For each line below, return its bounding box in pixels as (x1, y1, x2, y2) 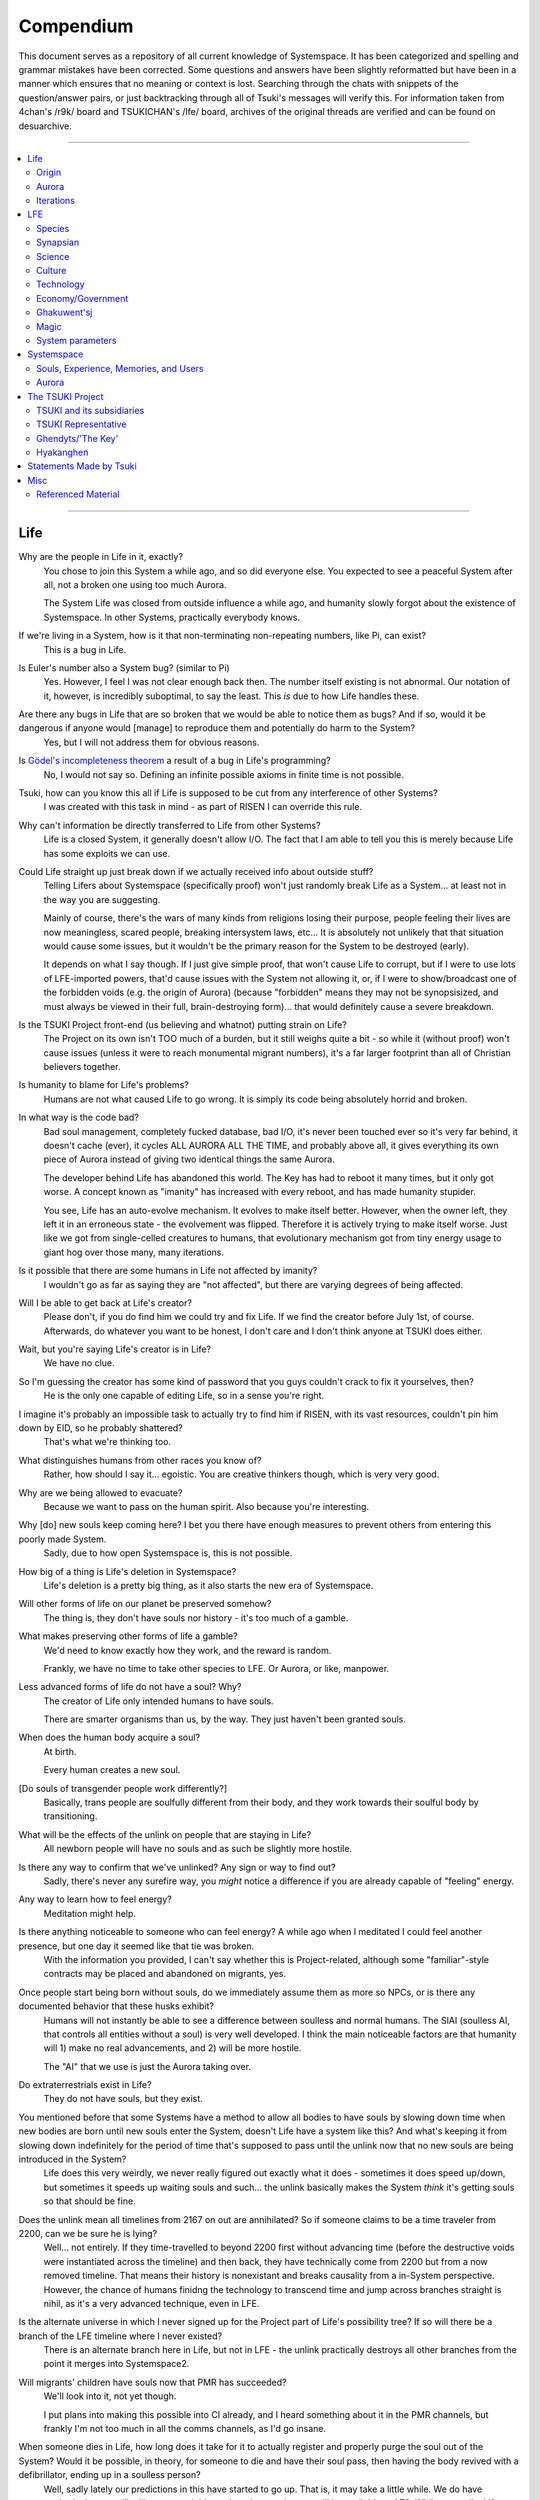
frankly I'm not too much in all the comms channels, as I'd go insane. (43, 2423, 327, 2435)
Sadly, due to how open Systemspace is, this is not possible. (43, 1547, 293, 1559)
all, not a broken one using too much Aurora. (43, 578, 227, 590)
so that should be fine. (43, 2195, 136, 2207)
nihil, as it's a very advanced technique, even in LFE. (43, 2297, 260, 2309)
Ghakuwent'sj (36, 306, 93, 319)
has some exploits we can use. (43, 847, 170, 859)
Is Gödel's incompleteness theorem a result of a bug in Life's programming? (18, 755, 331, 767)
